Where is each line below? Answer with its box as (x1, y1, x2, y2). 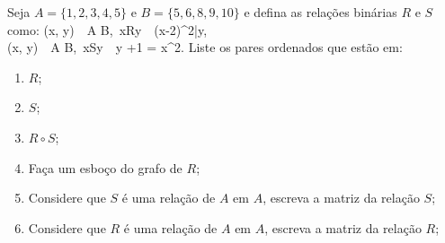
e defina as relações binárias (244, 3, 397, 21)
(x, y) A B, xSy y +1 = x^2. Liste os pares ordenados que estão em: (7, 38, 403, 56)
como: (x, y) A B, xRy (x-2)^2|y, (7, 20, 208, 39)
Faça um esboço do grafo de (28, 158, 182, 177)
